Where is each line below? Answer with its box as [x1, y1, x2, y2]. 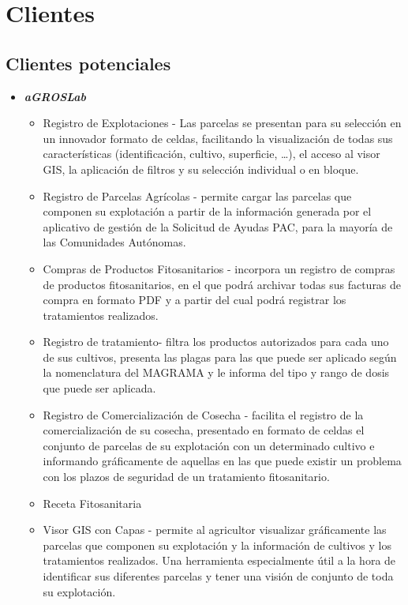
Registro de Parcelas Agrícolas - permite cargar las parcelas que [43, 187, 352, 204]
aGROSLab [24, 88, 86, 104]
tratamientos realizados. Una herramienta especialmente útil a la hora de [43, 552, 396, 569]
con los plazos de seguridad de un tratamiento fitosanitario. [43, 468, 330, 485]
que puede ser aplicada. [43, 380, 156, 396]
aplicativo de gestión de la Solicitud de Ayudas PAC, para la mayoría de [43, 218, 393, 235]
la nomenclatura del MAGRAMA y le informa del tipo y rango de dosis [43, 364, 390, 381]
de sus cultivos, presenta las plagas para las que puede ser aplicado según [43, 348, 397, 365]
